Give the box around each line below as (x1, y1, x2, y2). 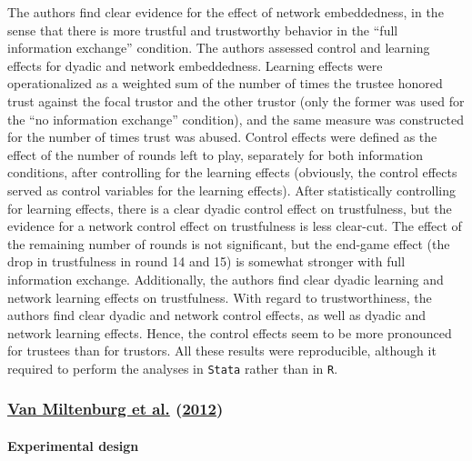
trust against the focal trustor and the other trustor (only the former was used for (7, 91, 465, 110)
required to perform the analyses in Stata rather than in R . (7, 358, 338, 377)
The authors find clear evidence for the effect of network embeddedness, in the (7, 3, 444, 21)
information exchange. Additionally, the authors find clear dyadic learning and (7, 269, 444, 288)
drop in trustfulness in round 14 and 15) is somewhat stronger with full (7, 252, 406, 271)
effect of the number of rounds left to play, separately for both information (7, 145, 423, 164)
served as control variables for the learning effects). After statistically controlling (7, 180, 457, 199)
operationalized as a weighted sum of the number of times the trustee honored (7, 74, 443, 93)
